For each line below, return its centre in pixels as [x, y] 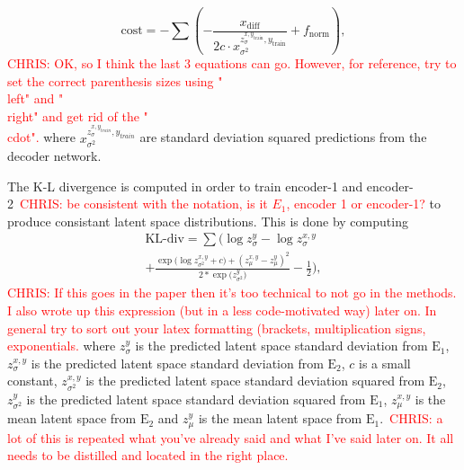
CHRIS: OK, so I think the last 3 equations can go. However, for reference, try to [232, 63]
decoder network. [54, 155]
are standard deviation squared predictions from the [283, 137]
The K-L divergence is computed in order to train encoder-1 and [185, 186]
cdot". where [42, 137]
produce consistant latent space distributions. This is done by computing [208, 221]
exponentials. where [62, 346]
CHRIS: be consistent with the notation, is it [144, 204]
